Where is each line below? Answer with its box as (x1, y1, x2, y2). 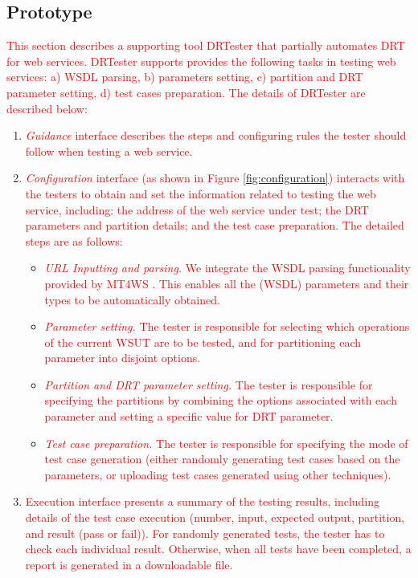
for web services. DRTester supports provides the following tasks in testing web (6, 52, 396, 69)
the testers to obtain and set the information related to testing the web (25, 185, 376, 201)
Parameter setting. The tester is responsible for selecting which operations (44, 318, 410, 335)
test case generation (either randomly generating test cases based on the (44, 450, 400, 467)
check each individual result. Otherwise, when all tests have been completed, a (25, 540, 412, 557)
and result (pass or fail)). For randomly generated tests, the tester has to (25, 524, 385, 541)
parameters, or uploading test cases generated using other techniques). (44, 466, 391, 482)
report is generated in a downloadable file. (25, 556, 233, 572)
